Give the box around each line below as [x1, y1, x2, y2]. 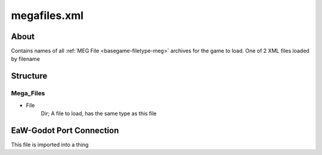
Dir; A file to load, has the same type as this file [41, 110, 157, 117]
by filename [11, 55, 40, 62]
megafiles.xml [11, 9, 83, 22]
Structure [11, 71, 48, 81]
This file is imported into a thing [11, 141, 89, 148]
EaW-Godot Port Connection [11, 125, 119, 135]
